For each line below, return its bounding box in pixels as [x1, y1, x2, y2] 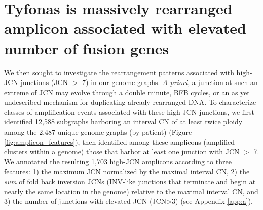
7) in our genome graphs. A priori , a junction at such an [82, 77, 258, 88]
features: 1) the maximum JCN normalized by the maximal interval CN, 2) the [4, 166, 250, 177]
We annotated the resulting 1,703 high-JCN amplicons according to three [4, 156, 232, 166]
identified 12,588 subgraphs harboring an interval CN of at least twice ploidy [4, 116, 243, 127]
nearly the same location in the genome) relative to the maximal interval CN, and [4, 186, 258, 196]
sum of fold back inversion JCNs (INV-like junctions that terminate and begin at [4, 176, 256, 187]
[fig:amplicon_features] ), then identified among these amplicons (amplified [4, 136, 235, 147]
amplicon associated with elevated [4, 18, 246, 38]
